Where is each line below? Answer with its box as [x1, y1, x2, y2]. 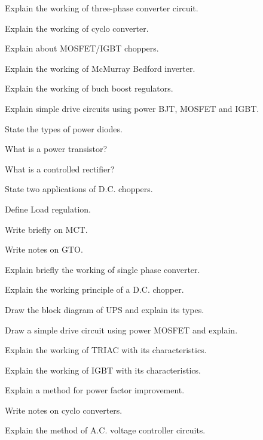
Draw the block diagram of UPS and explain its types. [5, 303, 204, 315]
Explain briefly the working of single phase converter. [5, 263, 200, 275]
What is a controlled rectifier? [5, 162, 115, 175]
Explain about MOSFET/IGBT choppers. [5, 42, 159, 54]
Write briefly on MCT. [5, 223, 88, 235]
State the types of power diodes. [5, 122, 123, 135]
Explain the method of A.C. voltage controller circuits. [5, 424, 206, 436]
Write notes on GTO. [5, 243, 83, 256]
